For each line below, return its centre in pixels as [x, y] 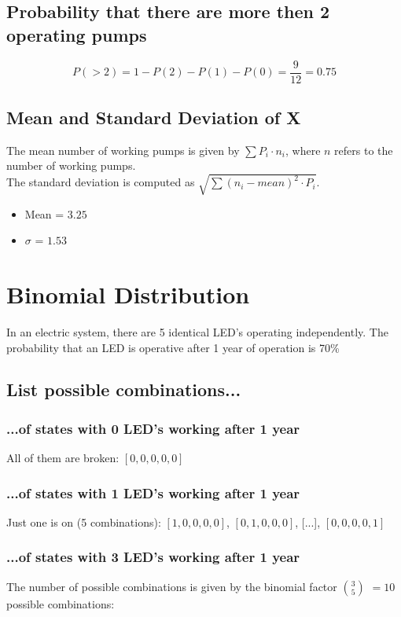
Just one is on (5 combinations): [84, 522]
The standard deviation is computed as [101, 182]
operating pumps [77, 34]
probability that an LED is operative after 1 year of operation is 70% [173, 347]
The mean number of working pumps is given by [123, 150]
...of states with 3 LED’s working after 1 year [153, 557]
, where [303, 150]
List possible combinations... [124, 389]
